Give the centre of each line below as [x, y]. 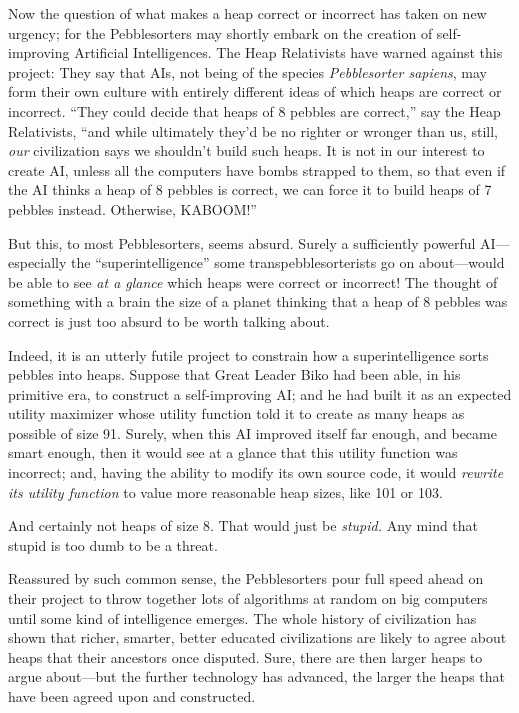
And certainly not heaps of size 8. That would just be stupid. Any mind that [243, 525]
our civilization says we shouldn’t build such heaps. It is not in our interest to [246, 150]
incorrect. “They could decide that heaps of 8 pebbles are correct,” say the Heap [254, 110]
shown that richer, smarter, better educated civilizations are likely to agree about [257, 637]
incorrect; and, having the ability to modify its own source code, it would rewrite [256, 472]
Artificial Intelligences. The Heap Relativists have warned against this [288, 52]
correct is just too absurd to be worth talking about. [169, 320]
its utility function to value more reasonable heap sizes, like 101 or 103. [225, 491]
